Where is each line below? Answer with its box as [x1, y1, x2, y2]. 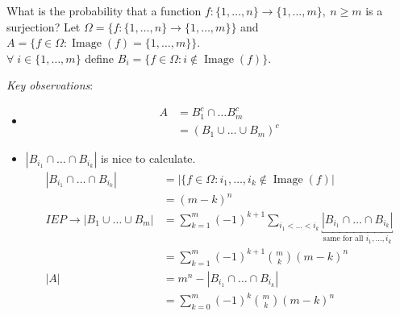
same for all [323, 235, 364, 243]
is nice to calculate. [100, 150, 196, 167]
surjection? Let [6, 18, 81, 35]
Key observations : [6, 77, 94, 94]
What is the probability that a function [6, 2, 202, 19]
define [85, 49, 115, 66]
